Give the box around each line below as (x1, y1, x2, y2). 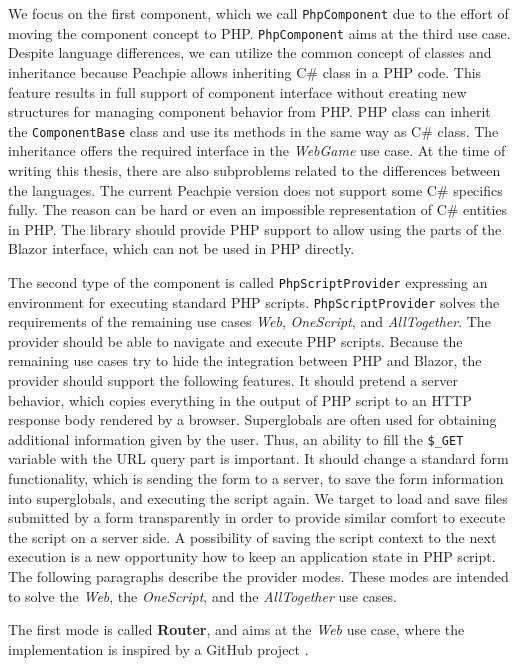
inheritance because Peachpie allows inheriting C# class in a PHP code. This (8, 61, 482, 82)
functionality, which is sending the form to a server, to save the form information (8, 468, 504, 489)
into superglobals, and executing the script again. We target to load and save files (8, 487, 508, 508)
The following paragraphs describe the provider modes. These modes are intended (8, 566, 509, 586)
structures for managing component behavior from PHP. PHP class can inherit (8, 101, 491, 122)
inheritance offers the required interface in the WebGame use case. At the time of (8, 140, 506, 161)
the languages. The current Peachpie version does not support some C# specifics (8, 179, 503, 200)
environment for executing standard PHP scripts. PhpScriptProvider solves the (8, 291, 500, 312)
